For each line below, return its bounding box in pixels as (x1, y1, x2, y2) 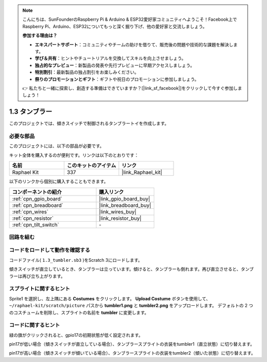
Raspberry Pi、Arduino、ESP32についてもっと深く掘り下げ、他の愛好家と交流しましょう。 (22, 23, 207, 29)
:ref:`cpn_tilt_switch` (12, 221, 59, 228)
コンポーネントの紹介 (12, 188, 62, 195)
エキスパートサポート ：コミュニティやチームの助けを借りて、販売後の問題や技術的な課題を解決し (35, 41, 233, 47)
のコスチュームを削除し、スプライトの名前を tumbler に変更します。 (9, 309, 149, 316)
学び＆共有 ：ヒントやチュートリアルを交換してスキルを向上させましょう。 (35, 55, 186, 61)
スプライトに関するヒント (9, 285, 70, 292)
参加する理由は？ (22, 33, 57, 39)
